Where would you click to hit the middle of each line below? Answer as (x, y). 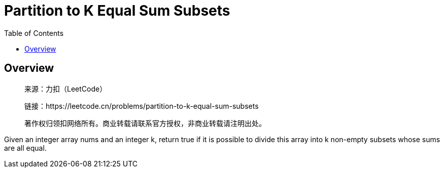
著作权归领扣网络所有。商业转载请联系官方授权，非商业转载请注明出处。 (145, 123)
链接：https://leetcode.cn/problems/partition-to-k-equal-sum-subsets (142, 106)
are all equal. (25, 148)
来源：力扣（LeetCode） (66, 89)
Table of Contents (34, 33)
